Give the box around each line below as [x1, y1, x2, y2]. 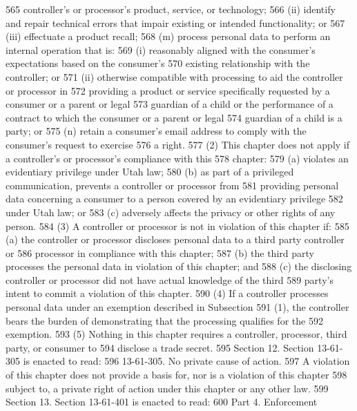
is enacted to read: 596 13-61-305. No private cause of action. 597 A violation [23, 354, 350, 368]
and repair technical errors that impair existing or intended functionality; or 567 [6, 15, 345, 30]
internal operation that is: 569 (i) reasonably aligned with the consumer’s [6, 42, 316, 57]
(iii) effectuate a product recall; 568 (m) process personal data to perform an [6, 29, 331, 44]
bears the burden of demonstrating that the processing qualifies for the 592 [6, 313, 323, 327]
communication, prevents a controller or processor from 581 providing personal [6, 178, 339, 192]
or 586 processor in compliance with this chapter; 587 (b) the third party [6, 245, 314, 260]
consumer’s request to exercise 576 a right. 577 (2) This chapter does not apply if [6, 137, 350, 151]
